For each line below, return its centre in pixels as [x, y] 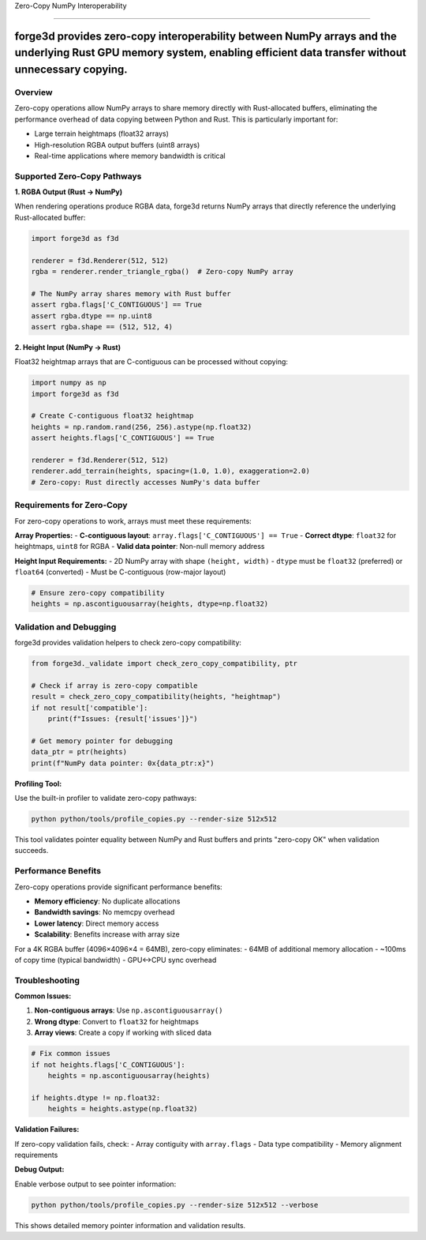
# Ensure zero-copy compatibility [98, 593]
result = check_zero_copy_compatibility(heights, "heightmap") [156, 697]
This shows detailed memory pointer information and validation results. [130, 1225]
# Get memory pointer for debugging [102, 741]
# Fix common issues [71, 1054]
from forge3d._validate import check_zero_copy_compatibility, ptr [164, 664]
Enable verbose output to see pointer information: [95, 1184]
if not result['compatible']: [90, 708]
